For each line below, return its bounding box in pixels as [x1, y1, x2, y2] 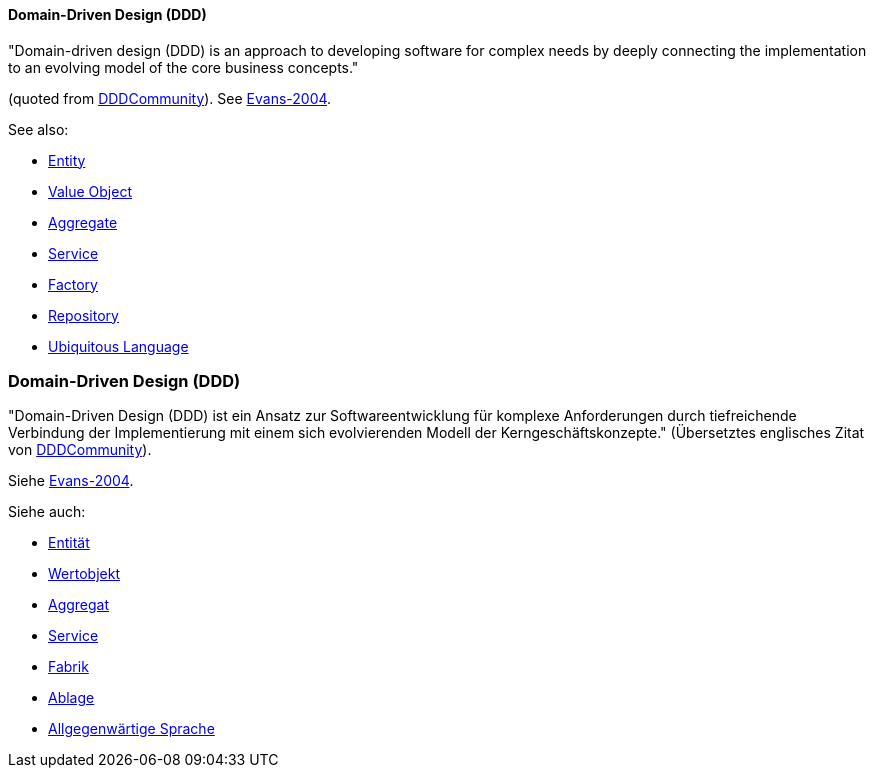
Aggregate [48, 213, 118, 231]
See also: [8, 120, 69, 138]
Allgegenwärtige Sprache [48, 720, 215, 738]
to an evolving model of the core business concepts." [8, 58, 359, 76]
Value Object [48, 182, 132, 200]
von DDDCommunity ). [8, 441, 152, 459]
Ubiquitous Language [48, 337, 189, 355]
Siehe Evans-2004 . [8, 472, 134, 490]
